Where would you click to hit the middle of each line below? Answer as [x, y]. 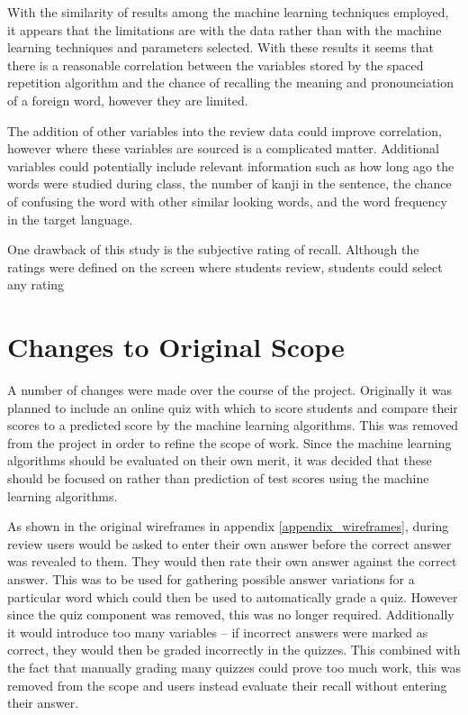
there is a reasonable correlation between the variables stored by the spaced [216, 64]
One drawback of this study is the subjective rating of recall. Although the [213, 249]
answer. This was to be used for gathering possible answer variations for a [211, 578]
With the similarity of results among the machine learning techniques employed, [228, 12]
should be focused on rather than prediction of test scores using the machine [218, 478]
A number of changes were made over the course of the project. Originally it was [229, 390]
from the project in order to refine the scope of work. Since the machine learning [229, 442]
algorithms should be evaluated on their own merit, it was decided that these [220, 460]
